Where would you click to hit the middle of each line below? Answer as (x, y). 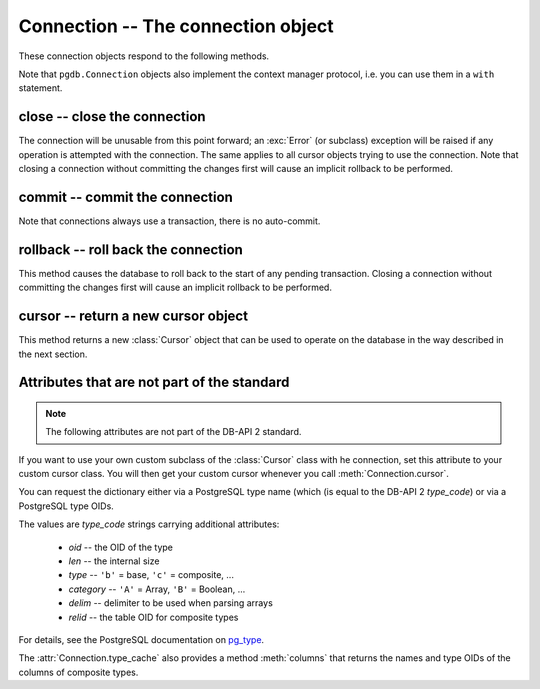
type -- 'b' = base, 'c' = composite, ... (151, 575)
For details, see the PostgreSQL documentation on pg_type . (141, 639)
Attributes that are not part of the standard (154, 382)
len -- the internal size (114, 561)
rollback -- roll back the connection (131, 249)
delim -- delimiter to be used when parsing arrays (171, 603)
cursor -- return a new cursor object (133, 316)
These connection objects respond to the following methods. (144, 56)
